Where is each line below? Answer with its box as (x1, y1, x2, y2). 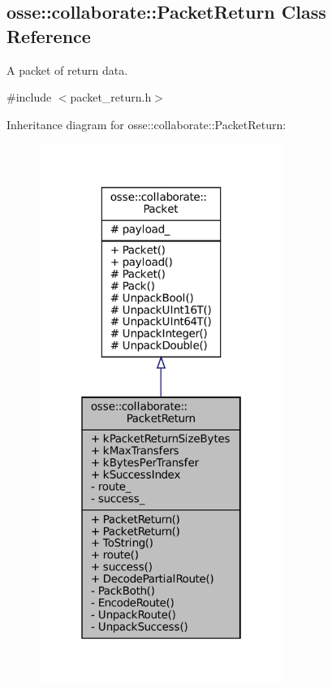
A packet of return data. (6, 61, 128, 78)
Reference (6, 23, 91, 48)
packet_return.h (70, 89, 152, 106)
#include (6, 89, 52, 106)
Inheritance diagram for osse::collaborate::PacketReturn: (6, 115, 287, 132)
